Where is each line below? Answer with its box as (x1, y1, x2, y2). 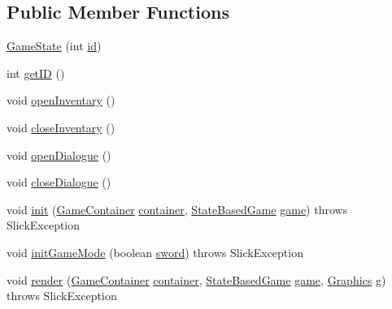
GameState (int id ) (7, 37, 102, 54)
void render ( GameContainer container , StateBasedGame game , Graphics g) (7, 271, 386, 288)
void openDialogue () (7, 146, 111, 163)
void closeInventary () (7, 118, 115, 135)
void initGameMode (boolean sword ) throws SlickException (7, 243, 303, 260)
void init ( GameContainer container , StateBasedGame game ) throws (7, 200, 348, 217)
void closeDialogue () (7, 174, 111, 191)
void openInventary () (7, 92, 115, 109)
